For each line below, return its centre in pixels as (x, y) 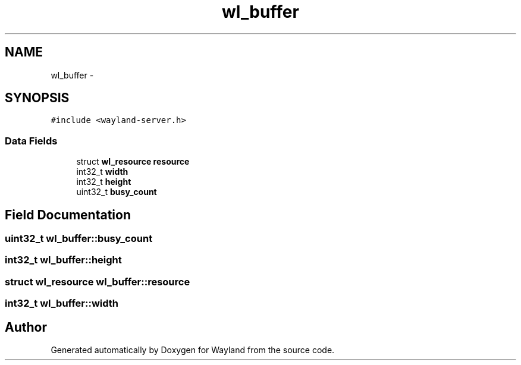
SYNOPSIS (37, 98)
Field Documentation (68, 215)
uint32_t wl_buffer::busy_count (79, 239)
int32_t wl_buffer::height (63, 260)
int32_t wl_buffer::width (62, 303)
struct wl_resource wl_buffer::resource (98, 281)
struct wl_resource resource (133, 162)
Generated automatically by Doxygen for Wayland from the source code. (193, 350)
